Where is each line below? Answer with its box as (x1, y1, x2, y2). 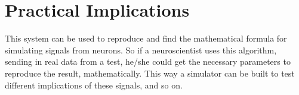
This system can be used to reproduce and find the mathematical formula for (5, 32, 287, 45)
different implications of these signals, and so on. (5, 78, 183, 91)
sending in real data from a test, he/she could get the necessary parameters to (5, 55, 291, 68)
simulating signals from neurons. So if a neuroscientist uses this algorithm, (5, 43, 277, 56)
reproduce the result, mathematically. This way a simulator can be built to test (5, 66, 295, 79)
